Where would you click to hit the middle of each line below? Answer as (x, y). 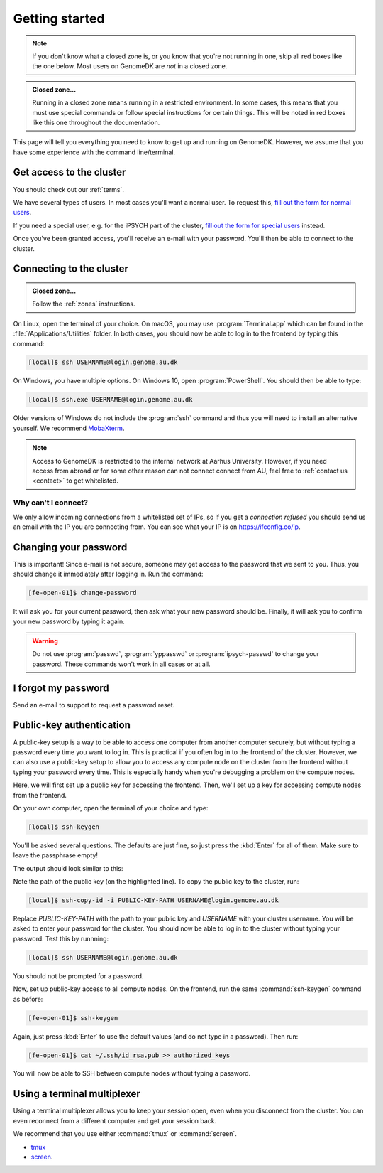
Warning (45, 641)
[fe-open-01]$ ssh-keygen (73, 1018)
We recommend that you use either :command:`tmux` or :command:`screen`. (125, 1134)
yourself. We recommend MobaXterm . (69, 428)
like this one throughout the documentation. (96, 122)
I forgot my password (61, 688)
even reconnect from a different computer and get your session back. (115, 1120)
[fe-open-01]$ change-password (83, 593)
